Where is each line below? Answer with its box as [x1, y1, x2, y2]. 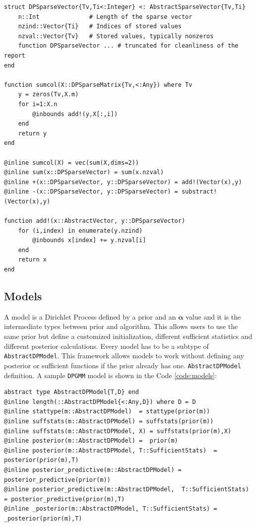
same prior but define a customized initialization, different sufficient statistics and [4, 331, 253, 341]
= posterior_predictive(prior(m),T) [4, 495, 125, 503]
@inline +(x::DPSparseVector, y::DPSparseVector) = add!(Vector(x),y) [4, 178, 242, 186]
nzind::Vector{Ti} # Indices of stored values [18, 23, 182, 30]
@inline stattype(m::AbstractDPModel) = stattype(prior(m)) [4, 408, 210, 415]
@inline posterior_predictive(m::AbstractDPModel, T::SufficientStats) [4, 486, 249, 493]
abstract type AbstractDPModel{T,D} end [4, 389, 139, 396]
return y [18, 130, 47, 137]
